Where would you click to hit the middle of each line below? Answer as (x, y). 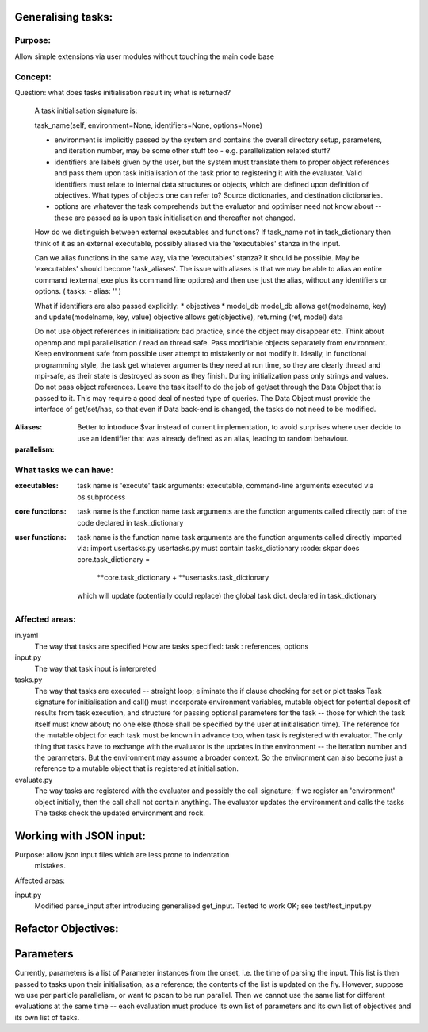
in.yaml (27, 635)
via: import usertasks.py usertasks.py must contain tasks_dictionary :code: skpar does (218, 549)
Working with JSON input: (80, 836)
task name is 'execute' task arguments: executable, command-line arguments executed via (225, 486)
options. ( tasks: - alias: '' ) (78, 291)
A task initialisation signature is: (86, 110)
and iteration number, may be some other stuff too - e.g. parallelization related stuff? (192, 151)
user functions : (40, 537)
